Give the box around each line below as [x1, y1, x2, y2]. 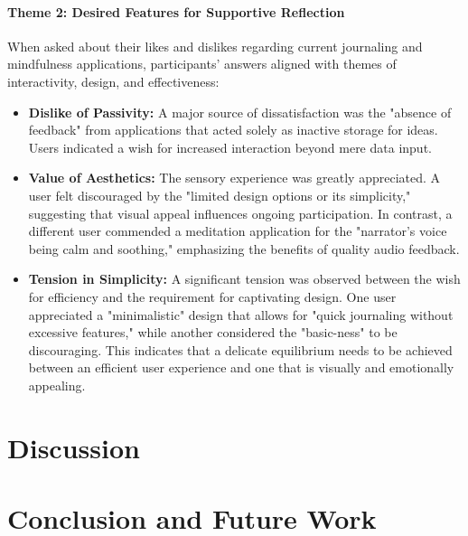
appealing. [28, 375, 86, 394]
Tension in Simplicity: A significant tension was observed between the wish [28, 269, 461, 288]
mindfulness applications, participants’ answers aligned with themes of [7, 54, 397, 73]
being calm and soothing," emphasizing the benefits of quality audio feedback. [28, 239, 460, 258]
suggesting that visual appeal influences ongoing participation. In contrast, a [28, 203, 453, 222]
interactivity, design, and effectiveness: [7, 71, 220, 90]
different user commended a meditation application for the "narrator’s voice [28, 221, 447, 240]
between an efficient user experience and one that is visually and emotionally [28, 358, 454, 377]
